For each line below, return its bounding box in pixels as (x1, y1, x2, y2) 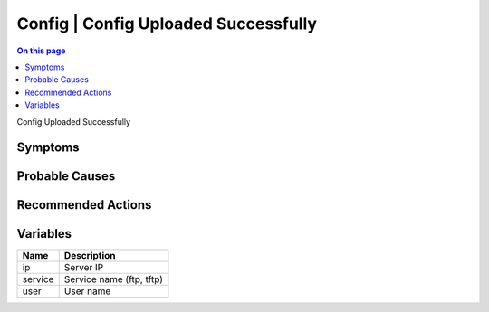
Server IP (63, 261, 104, 274)
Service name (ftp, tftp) (63, 273, 163, 286)
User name (63, 285, 111, 298)
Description (63, 250, 117, 262)
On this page (16, 45, 66, 56)
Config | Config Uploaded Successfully (16, 14, 317, 33)
